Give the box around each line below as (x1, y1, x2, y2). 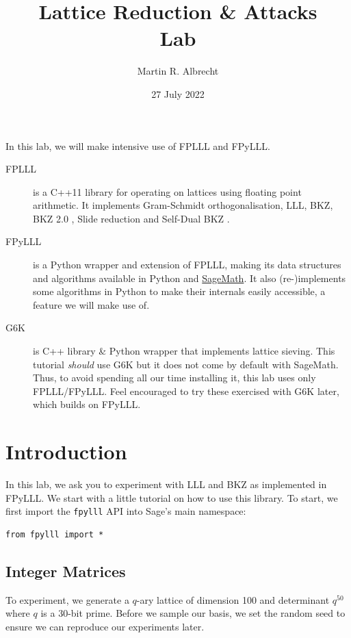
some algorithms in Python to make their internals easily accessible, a (33, 284, 326, 298)
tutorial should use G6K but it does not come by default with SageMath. (33, 357, 339, 371)
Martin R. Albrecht (137, 64, 219, 78)
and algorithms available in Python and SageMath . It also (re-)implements (33, 270, 346, 285)
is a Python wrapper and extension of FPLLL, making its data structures (33, 257, 341, 272)
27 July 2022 (151, 86, 205, 101)
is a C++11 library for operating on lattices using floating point (33, 184, 302, 199)
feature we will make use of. (33, 297, 150, 311)
